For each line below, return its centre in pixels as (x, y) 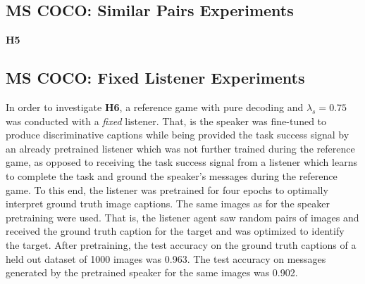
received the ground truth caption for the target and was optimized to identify (175, 231)
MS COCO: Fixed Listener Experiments (155, 78)
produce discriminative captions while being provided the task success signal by (178, 135)
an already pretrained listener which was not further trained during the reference (180, 148)
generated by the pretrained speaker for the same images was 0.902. (152, 272)
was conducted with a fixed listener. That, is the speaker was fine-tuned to (166, 121)
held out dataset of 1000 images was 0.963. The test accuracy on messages (166, 258)
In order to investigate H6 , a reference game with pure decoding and (155, 107)
